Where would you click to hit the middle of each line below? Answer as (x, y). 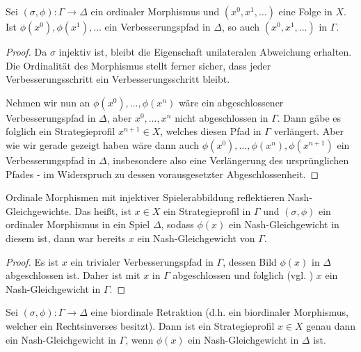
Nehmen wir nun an (48, 102)
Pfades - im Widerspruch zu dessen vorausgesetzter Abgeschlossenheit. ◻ (162, 174)
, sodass (177, 224)
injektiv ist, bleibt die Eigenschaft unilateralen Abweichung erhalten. (205, 51)
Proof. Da (26, 51)
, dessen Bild (250, 261)
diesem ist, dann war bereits (66, 238)
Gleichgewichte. (39, 210)
